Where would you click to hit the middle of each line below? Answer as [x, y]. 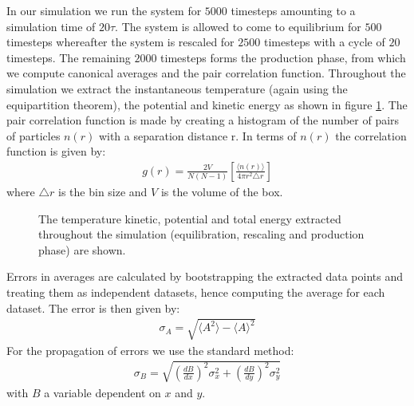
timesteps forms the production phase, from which [283, 57]
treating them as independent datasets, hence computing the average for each [196, 292]
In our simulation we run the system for [104, 10]
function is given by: [56, 151]
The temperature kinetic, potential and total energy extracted [190, 218]
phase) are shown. [82, 249]
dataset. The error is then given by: [93, 307]
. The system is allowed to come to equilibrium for [238, 26]
